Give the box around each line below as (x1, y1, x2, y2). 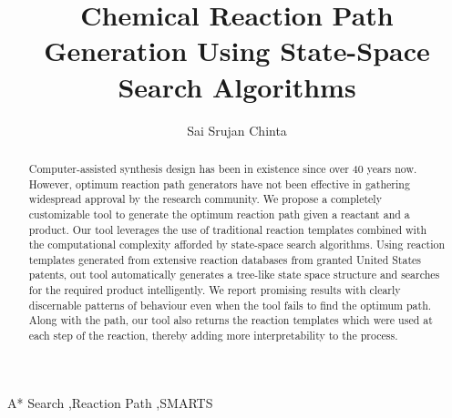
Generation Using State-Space (44, 32, 430, 69)
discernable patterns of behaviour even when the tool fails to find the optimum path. (28, 297, 432, 312)
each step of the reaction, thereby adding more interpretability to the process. (28, 328, 398, 343)
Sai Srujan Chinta (187, 120, 287, 139)
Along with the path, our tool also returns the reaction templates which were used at (28, 312, 433, 328)
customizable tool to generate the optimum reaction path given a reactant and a (28, 206, 410, 221)
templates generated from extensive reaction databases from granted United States (28, 251, 421, 267)
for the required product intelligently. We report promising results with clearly (28, 282, 401, 298)
